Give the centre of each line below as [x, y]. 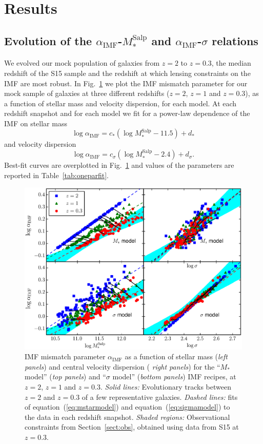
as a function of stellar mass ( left [176, 356]
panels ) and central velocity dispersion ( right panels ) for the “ [123, 366]
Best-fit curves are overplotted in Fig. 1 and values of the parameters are [119, 165]
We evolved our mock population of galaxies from [82, 63]
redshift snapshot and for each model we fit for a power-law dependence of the [127, 113]
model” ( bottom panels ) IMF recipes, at [174, 377]
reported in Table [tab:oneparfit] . [56, 175]
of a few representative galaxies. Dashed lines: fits [160, 397]
